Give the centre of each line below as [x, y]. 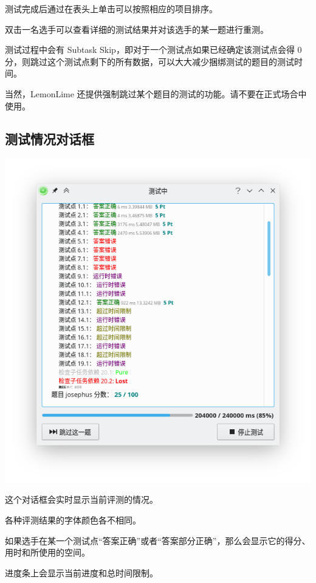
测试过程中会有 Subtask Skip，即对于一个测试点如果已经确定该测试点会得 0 [153, 50]
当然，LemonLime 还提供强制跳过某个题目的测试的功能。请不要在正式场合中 [156, 93]
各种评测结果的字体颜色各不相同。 [73, 520]
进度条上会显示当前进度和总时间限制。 [81, 572]
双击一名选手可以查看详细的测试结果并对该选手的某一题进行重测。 [137, 29]
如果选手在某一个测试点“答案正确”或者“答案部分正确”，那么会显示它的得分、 [158, 540]
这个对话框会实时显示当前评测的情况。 [81, 499]
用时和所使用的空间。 [47, 552]
